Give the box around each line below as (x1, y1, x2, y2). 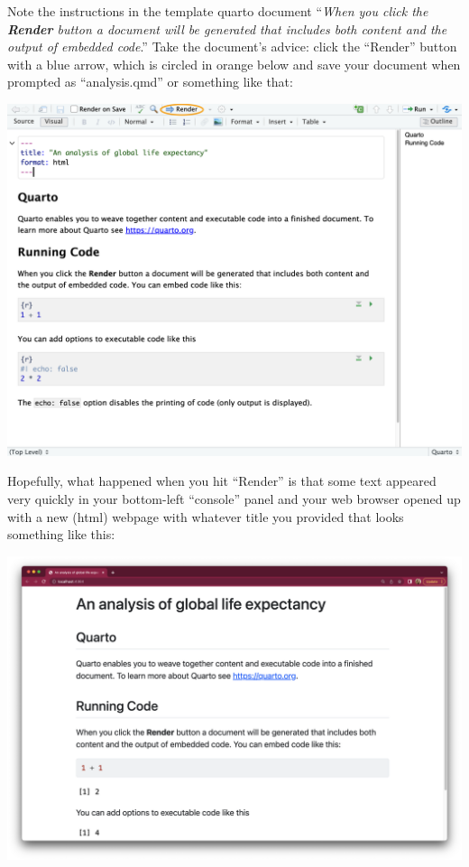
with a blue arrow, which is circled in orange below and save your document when (7, 54, 461, 73)
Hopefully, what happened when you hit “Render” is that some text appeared (7, 471, 437, 490)
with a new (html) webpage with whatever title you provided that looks (7, 507, 404, 526)
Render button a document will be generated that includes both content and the (7, 19, 447, 38)
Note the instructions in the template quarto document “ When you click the (7, 2, 428, 20)
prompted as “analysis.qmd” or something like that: (7, 72, 293, 91)
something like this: (7, 525, 115, 544)
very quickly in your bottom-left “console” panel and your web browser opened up (7, 489, 461, 508)
